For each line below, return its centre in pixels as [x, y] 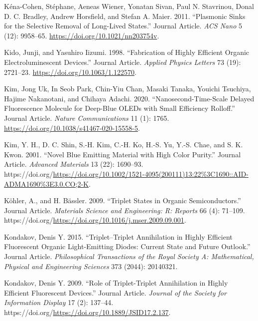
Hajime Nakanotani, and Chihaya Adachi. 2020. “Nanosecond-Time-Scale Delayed [129, 98]
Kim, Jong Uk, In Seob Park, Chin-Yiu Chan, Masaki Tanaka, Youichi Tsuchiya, [128, 89]
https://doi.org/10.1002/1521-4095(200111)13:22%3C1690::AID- [151, 173]
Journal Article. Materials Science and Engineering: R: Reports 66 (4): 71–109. [125, 210]
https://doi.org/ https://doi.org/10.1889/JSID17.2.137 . [87, 312]
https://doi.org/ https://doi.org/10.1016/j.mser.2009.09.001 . [95, 220]
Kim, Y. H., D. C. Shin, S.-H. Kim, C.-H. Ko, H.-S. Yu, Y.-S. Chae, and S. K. [124, 145]
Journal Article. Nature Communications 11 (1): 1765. [87, 118]
